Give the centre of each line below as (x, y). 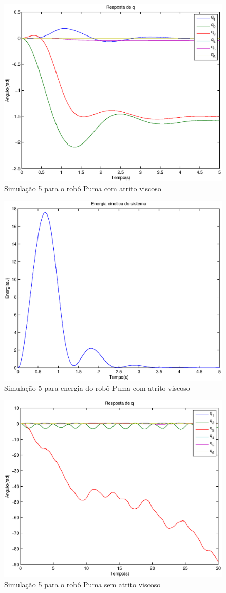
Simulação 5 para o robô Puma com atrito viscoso (83, 188)
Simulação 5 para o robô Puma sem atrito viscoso (82, 584)
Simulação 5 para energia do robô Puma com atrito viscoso (97, 388)
